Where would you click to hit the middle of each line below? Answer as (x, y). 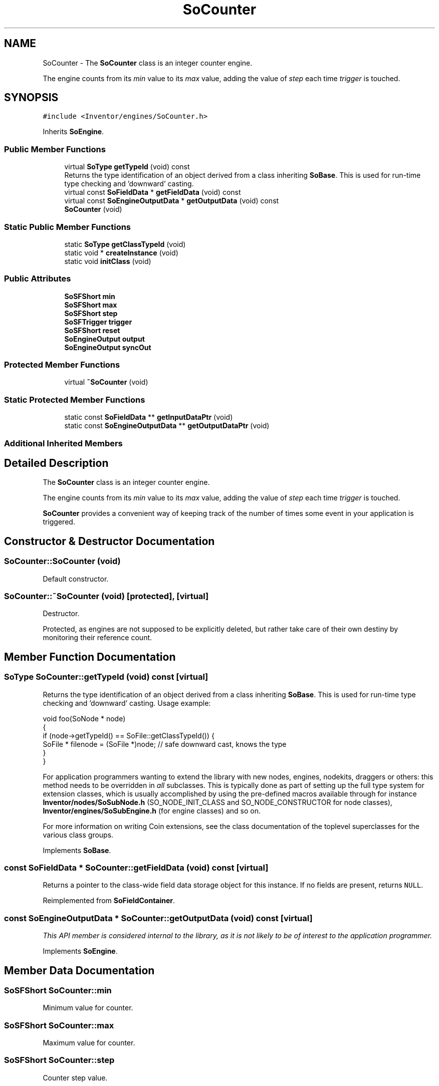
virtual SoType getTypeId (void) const (127, 167)
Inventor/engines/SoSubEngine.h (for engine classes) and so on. (152, 810)
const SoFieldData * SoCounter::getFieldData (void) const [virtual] (136, 867)
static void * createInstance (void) (121, 252)
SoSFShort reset (92, 330)
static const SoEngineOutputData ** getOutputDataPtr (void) (167, 426)
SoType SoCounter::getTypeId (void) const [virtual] (106, 677)
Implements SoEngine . (80, 951)
